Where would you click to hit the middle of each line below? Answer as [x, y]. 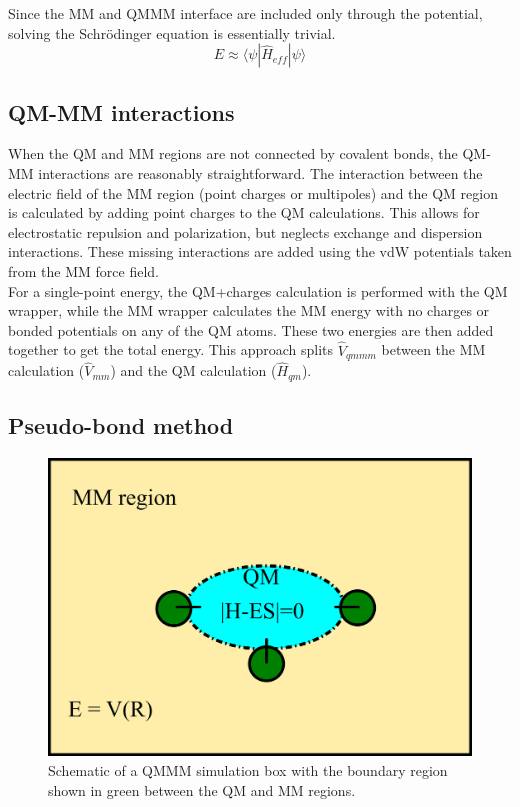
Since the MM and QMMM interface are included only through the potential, [245, 13]
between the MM [433, 349]
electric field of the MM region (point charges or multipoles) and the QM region [253, 192]
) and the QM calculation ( [193, 370]
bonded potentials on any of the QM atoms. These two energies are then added [251, 329]
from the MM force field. [83, 270]
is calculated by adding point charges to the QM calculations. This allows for [244, 212]
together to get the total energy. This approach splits [171, 349]
